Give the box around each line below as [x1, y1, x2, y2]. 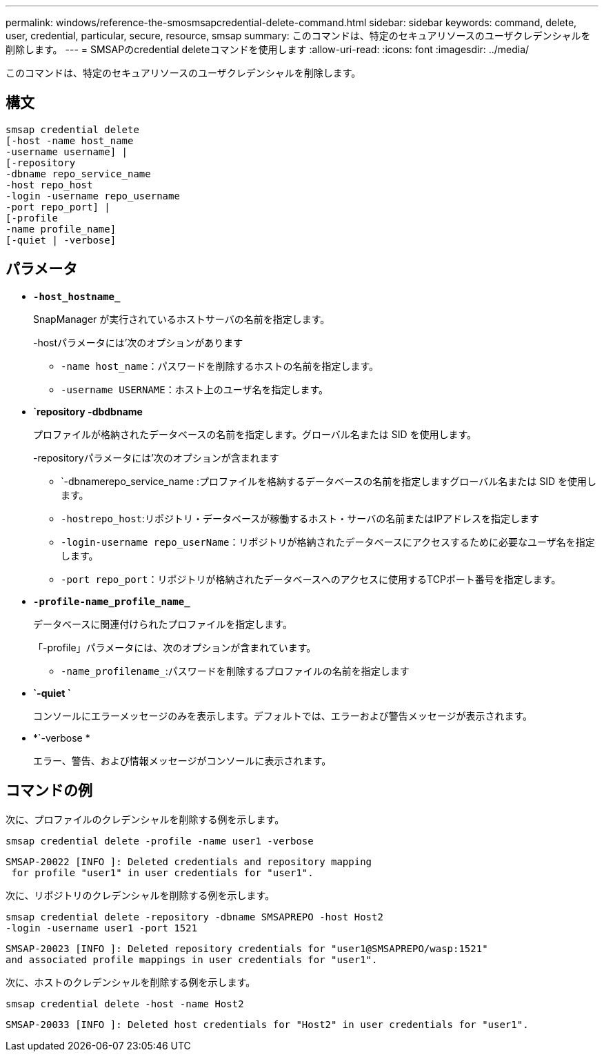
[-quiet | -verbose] [6, 234, 117, 246]
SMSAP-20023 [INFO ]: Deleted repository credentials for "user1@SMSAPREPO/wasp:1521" [6, 942, 488, 954]
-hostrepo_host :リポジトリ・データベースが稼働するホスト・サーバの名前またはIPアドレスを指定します [61, 512, 539, 524]
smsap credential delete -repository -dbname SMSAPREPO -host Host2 [6, 911, 383, 922]
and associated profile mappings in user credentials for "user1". [6, 954, 378, 965]
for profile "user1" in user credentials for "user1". [11, 867, 314, 878]
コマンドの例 [6, 782, 92, 800]
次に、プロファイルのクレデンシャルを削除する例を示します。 [6, 813, 285, 825]
